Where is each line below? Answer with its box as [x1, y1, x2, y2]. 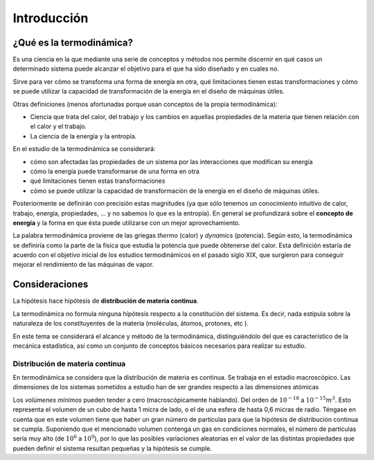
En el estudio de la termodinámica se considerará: [12, 145, 156, 153]
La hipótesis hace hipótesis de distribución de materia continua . [12, 297, 199, 305]
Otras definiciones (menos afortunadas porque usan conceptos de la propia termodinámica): [12, 100, 278, 108]
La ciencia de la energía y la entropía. [30, 132, 137, 140]
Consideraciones [12, 278, 89, 290]
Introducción [12, 10, 89, 26]
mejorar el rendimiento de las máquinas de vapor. [12, 260, 154, 269]
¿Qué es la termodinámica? [12, 37, 134, 48]
